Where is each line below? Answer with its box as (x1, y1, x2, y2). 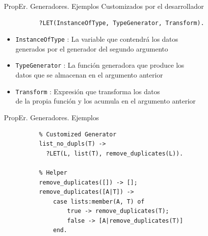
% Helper (39, 169, 67, 176)
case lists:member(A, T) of (53, 198, 145, 205)
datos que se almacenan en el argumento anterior (15, 70, 163, 80)
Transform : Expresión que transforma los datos (15, 86, 160, 96)
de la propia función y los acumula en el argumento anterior (15, 96, 196, 106)
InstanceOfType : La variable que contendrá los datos (15, 34, 179, 44)
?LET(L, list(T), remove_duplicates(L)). (46, 150, 183, 157)
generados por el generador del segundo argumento (15, 43, 168, 53)
